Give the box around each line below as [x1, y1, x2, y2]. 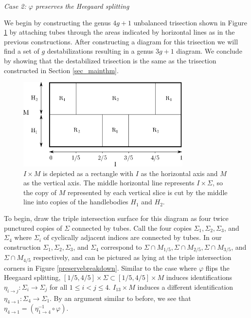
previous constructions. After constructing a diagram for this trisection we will [4, 36, 238, 46]
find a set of [4, 46, 39, 56]
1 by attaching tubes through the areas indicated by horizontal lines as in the [4, 27, 235, 37]
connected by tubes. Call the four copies [72, 222, 192, 233]
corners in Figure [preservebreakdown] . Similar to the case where [4, 262, 197, 273]
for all [49, 281, 68, 292]
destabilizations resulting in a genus [47, 46, 154, 56]
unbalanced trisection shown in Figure [133, 17, 248, 27]
